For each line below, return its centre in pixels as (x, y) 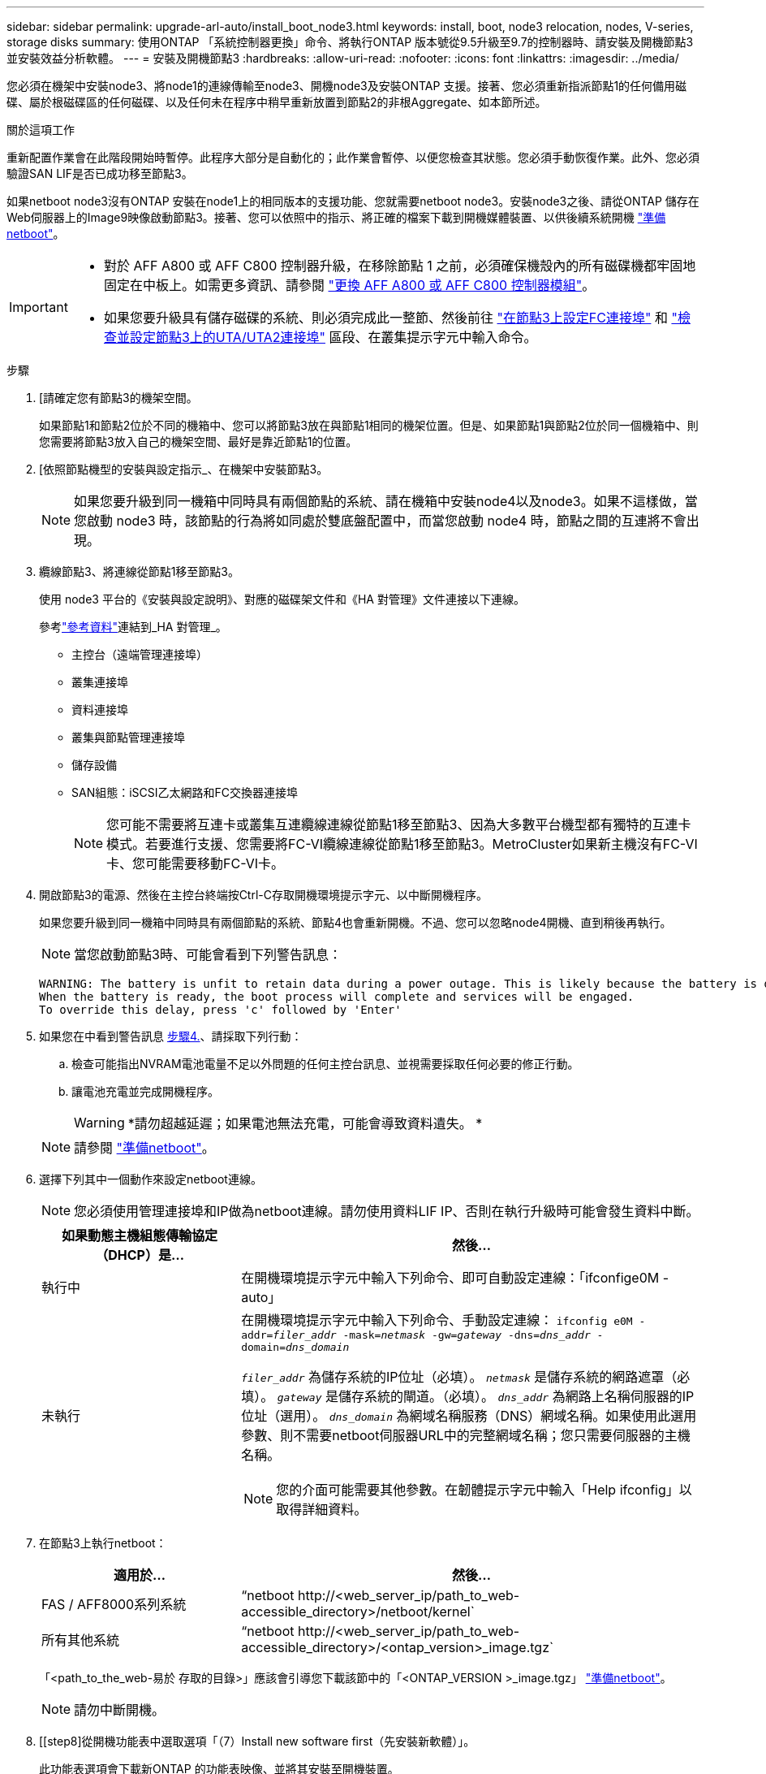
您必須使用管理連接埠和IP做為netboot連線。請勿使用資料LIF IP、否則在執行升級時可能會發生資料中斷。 (387, 1211)
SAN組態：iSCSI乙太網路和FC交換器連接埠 (185, 792)
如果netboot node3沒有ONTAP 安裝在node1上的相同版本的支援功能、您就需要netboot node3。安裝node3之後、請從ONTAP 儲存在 (353, 201)
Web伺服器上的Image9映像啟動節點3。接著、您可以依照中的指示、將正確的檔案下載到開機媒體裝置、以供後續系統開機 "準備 (336, 217)
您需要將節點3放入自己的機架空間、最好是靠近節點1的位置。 (198, 441)
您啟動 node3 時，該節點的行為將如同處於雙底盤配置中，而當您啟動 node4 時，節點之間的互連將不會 (380, 521)
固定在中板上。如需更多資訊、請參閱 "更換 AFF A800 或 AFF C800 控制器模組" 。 (349, 285)
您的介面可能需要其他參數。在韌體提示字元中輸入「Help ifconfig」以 (484, 1490)
